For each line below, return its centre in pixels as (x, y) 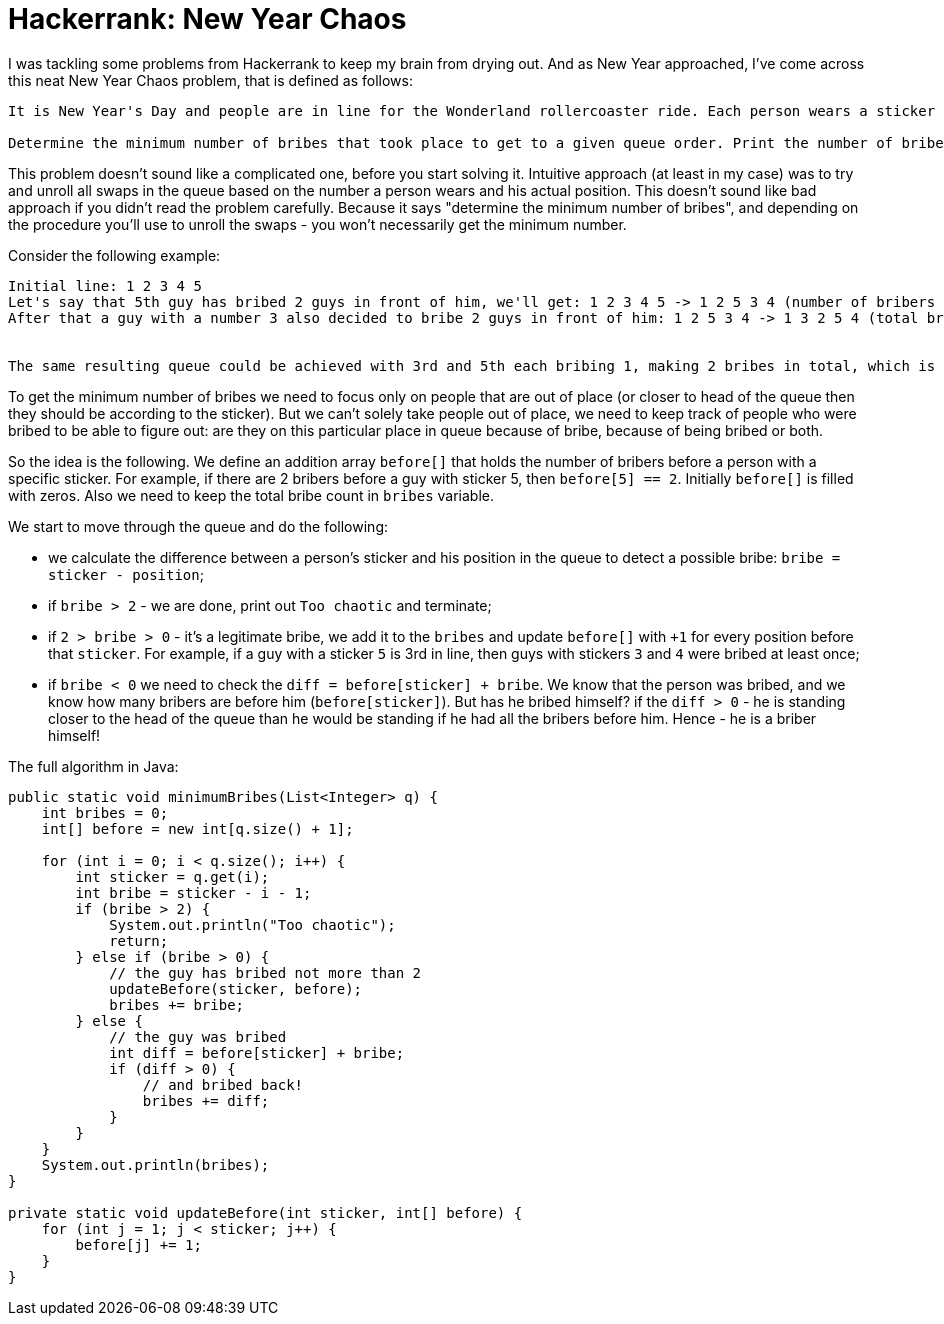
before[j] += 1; (138, 1244)
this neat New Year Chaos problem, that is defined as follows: (210, 80)
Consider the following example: (114, 255)
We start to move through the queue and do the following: (198, 526)
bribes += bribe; (177, 1004)
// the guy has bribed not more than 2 (265, 972)
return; (139, 940)
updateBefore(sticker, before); (236, 988)
